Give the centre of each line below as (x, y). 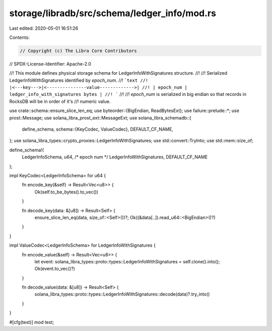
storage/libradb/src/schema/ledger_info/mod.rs (113, 13)
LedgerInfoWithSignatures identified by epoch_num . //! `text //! (79, 80)
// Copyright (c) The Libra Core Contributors (78, 51)
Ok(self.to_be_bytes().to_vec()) (66, 192)
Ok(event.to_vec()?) (55, 269)
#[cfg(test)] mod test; (31, 322)
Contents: (19, 37)
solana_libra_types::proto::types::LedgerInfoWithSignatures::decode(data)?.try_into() (122, 294)
